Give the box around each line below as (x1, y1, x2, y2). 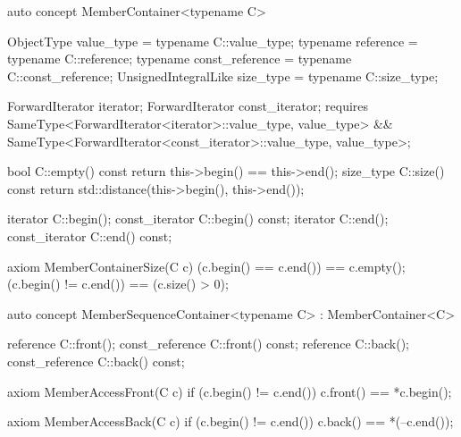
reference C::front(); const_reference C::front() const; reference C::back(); (7, 334, 410, 353)
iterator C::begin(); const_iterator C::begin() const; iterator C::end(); (7, 209, 389, 228)
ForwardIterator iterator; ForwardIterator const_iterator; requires (7, 97, 369, 115)
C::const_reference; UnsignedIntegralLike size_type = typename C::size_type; (7, 66, 439, 85)
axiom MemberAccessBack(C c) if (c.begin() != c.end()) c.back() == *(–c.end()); (7, 412, 454, 431)
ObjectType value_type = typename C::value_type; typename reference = (7, 31, 418, 50)
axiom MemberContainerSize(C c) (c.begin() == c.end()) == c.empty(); (7, 256, 406, 275)
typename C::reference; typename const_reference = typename (7, 49, 352, 68)
